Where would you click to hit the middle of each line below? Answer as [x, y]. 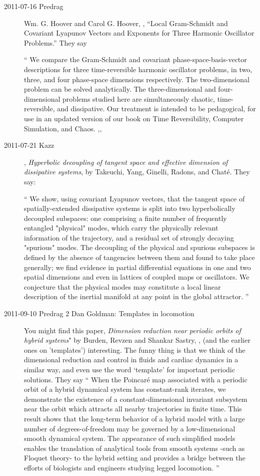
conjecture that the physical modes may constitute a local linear [122, 286]
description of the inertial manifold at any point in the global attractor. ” [136, 296]
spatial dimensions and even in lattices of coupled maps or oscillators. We [137, 277]
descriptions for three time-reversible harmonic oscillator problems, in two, [138, 69]
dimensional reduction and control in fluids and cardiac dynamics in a [131, 360]
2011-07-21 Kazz [29, 145]
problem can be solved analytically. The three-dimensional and [120, 89]
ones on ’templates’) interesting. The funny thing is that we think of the [135, 349]
